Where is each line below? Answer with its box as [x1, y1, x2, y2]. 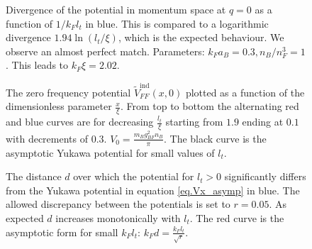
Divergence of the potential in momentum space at [6, 2, 226, 16]
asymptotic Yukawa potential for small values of [6, 145, 215, 160]
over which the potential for [73, 169, 194, 184]
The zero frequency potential [6, 84, 131, 99]
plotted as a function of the [185, 84, 305, 99]
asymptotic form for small [6, 224, 118, 239]
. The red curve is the [189, 210, 284, 225]
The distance [6, 169, 62, 184]
